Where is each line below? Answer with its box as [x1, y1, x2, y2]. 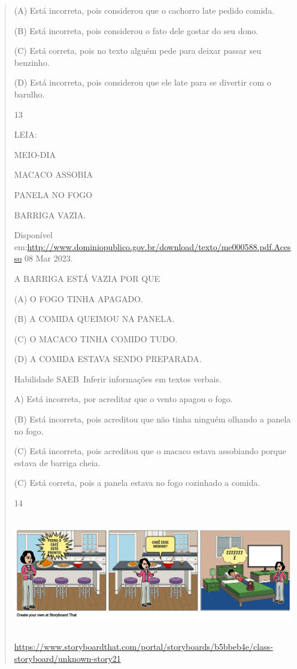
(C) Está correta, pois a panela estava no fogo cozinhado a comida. [14, 476, 260, 489]
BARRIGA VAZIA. [14, 208, 86, 221]
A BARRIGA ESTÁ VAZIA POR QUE [14, 272, 160, 284]
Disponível [14, 229, 53, 241]
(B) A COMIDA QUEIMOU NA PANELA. [14, 312, 175, 325]
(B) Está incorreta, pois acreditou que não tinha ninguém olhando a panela [14, 413, 291, 425]
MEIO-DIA [14, 148, 56, 160]
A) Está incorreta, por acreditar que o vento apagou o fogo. [14, 393, 233, 405]
